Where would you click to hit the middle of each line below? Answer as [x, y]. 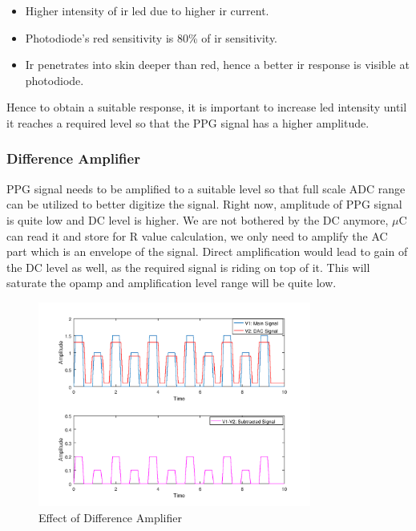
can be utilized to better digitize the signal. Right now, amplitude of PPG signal [204, 204]
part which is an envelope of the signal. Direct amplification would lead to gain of [207, 251]
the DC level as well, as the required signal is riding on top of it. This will [188, 267]
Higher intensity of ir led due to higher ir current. [147, 10]
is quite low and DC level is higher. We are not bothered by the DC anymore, [198, 219]
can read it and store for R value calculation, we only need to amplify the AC [197, 235]
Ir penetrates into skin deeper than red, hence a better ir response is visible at [217, 65]
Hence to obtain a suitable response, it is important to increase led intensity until [207, 107]
